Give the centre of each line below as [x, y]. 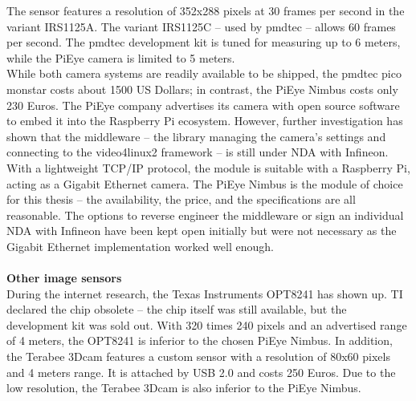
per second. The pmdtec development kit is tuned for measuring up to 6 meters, [204, 42]
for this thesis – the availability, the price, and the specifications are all [181, 199]
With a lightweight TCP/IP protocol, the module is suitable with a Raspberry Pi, [208, 167]
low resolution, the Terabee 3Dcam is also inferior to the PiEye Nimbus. [184, 388]
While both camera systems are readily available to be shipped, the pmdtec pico [204, 73]
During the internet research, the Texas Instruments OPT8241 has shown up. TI [205, 293]
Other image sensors [64, 278]
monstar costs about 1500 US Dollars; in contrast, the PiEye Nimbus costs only [202, 89]
